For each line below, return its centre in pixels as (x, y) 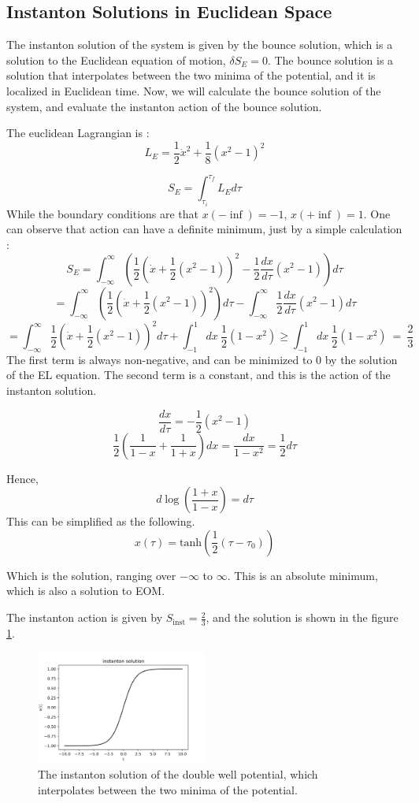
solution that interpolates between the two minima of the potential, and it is (191, 75)
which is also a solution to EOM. (86, 591)
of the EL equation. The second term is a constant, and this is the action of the (198, 375)
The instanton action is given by (85, 617)
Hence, (22, 478)
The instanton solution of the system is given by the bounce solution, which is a (200, 45)
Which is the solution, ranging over (91, 575)
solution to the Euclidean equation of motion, (116, 59)
